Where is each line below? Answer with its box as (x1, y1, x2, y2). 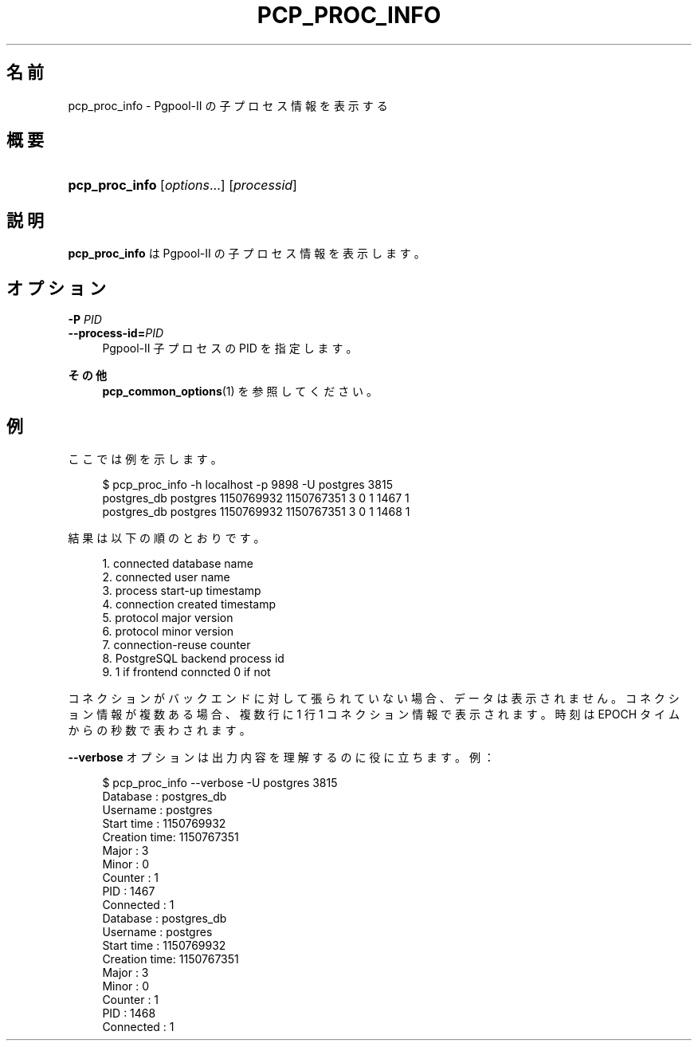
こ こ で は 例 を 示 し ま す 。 (68, 451, 222, 466)
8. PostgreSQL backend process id (102, 651, 284, 665)
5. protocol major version (102, 610, 233, 624)
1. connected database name (102, 556, 253, 570)
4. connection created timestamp (102, 596, 276, 611)
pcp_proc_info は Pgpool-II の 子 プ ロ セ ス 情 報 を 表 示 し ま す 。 (68, 246, 425, 261)
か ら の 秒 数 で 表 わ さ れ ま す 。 (68, 722, 251, 737)
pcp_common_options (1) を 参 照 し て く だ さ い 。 (102, 384, 378, 399)
